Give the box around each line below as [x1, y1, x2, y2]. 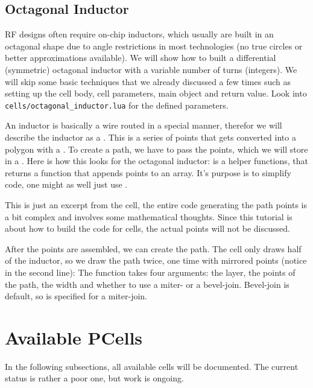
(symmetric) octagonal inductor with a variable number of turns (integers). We [5, 63, 297, 75]
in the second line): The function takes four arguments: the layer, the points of [5, 266, 296, 278]
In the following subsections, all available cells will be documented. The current [5, 360, 299, 372]
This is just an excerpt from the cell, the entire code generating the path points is [5, 198, 308, 211]
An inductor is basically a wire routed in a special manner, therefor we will [5, 119, 282, 132]
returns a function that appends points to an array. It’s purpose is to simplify [5, 166, 291, 179]
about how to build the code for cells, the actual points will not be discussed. [5, 222, 290, 235]
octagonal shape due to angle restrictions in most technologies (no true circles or [5, 39, 303, 52]
